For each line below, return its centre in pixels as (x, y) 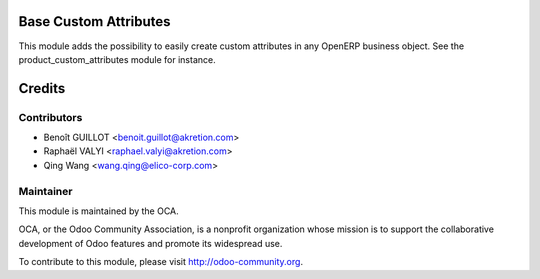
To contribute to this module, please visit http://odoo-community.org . (161, 262)
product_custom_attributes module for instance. (117, 59)
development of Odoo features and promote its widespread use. (150, 243)
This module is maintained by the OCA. (98, 211)
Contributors (50, 117)
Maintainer (45, 191)
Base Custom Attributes (94, 21)
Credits (42, 88)
